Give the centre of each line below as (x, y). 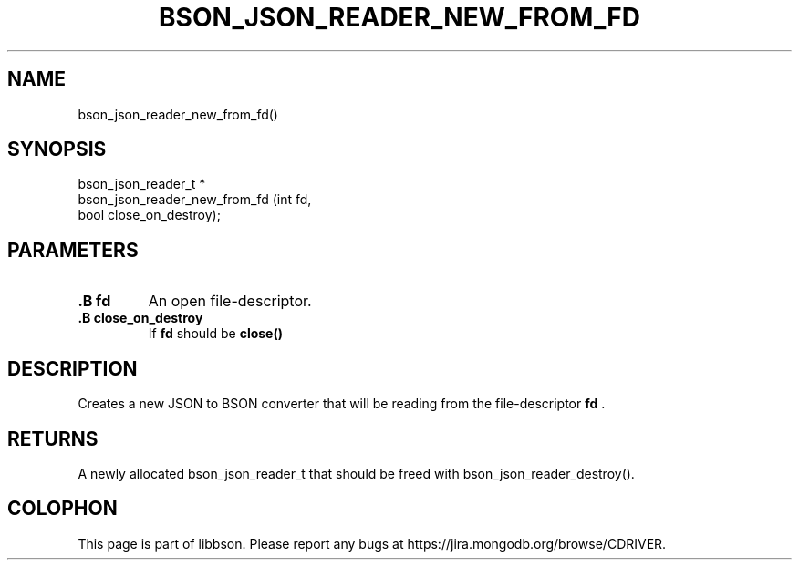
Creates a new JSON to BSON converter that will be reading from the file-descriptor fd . (342, 404)
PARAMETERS (73, 250)
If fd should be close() (216, 334)
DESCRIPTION (73, 368)
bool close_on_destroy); (149, 215)
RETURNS (53, 438)
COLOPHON (62, 509)
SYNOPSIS (57, 149)
